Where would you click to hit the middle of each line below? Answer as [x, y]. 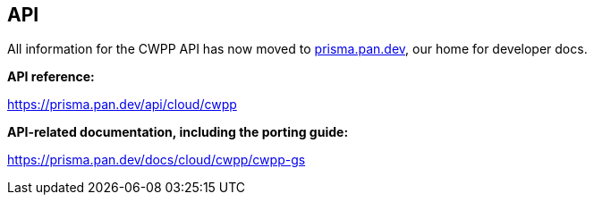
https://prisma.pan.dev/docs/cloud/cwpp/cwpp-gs [157, 160]
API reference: [51, 77]
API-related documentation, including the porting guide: [178, 132]
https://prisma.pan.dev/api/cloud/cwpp [122, 105]
